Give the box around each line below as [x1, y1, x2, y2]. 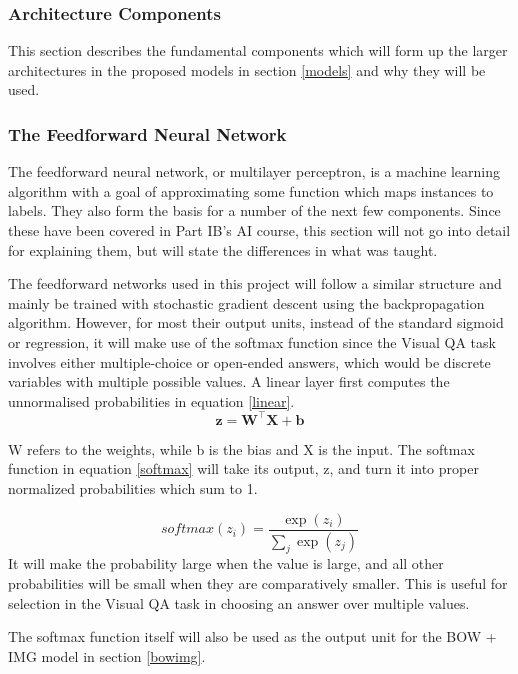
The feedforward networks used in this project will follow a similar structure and [8, 273, 502, 294]
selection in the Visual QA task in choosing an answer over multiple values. [8, 592, 470, 613]
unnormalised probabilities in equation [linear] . [8, 390, 295, 411]
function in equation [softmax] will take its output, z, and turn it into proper [8, 458, 479, 479]
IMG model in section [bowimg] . [8, 645, 206, 666]
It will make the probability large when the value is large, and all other [8, 553, 444, 574]
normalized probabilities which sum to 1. [8, 478, 258, 499]
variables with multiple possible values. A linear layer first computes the [8, 371, 450, 392]
